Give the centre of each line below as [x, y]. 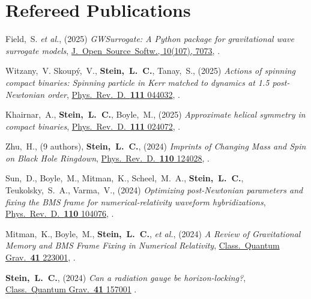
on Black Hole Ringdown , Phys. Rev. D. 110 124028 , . [108, 158]
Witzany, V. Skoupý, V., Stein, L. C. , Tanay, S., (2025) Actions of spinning [151, 71]
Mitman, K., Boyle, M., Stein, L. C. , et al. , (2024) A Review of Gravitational [153, 233]
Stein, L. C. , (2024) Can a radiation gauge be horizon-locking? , [126, 277]
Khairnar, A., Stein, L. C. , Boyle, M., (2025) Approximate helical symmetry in [155, 114]
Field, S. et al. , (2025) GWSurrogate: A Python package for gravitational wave [150, 39]
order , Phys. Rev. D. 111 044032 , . [114, 94]
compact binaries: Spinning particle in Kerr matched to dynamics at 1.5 [137, 82]
